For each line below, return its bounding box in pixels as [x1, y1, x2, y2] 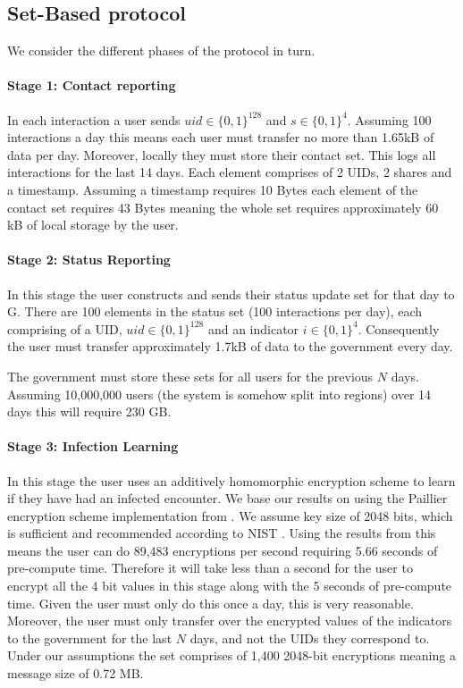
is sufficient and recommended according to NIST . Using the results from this [7, 524, 436, 542]
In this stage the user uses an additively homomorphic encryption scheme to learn [7, 471, 456, 490]
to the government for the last [7, 628, 173, 647]
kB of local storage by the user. [7, 215, 179, 234]
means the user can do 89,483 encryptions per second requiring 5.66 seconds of [7, 541, 438, 559]
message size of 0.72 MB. [7, 664, 144, 683]
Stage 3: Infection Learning [7, 437, 179, 456]
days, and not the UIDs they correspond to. [189, 628, 430, 647]
